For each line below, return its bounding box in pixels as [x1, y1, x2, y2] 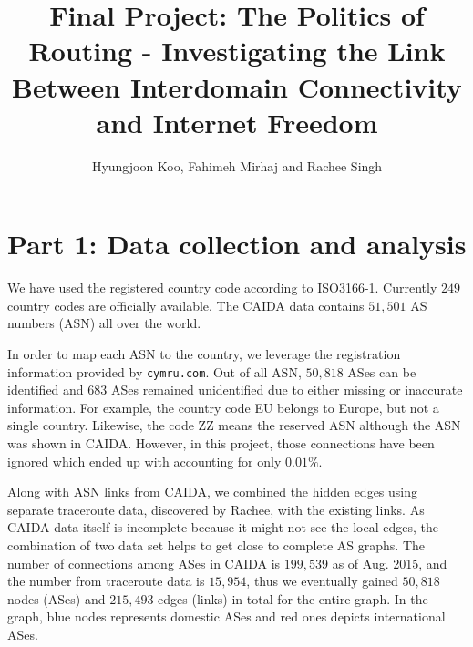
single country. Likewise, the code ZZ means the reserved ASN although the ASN [7, 416, 461, 435]
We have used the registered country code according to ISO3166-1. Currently [7, 278, 437, 297]
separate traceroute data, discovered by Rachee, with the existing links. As [7, 499, 425, 519]
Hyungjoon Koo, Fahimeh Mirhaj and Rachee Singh [91, 156, 383, 175]
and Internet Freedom [96, 103, 378, 140]
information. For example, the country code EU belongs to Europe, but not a [7, 397, 439, 416]
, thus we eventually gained [246, 571, 398, 591]
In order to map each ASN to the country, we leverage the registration [7, 344, 401, 363]
